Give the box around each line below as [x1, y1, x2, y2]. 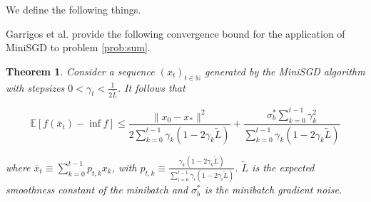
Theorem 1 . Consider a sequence [6, 63, 155, 78]
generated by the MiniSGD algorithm [204, 63, 365, 78]
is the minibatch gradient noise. [204, 182, 342, 197]
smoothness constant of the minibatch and [6, 182, 188, 197]
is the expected [252, 159, 315, 174]
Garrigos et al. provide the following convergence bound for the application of [6, 26, 345, 41]
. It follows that [117, 80, 185, 95]
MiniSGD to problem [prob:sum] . [6, 40, 151, 55]
